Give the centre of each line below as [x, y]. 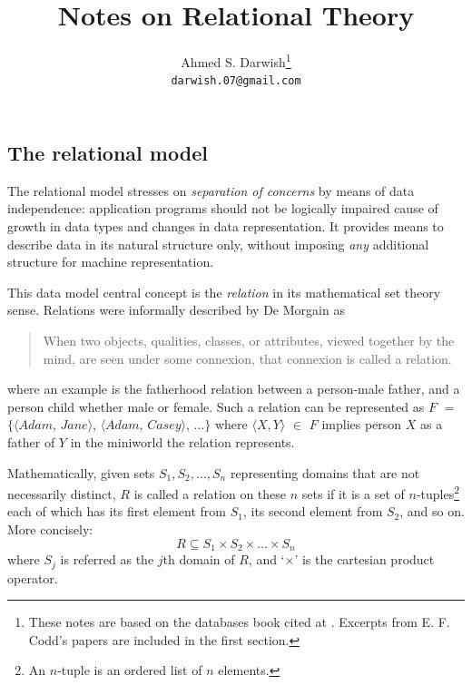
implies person [362, 424]
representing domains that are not [325, 472]
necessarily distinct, [62, 493]
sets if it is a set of [353, 493]
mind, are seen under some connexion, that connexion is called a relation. [247, 358]
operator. [33, 577]
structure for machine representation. [111, 262]
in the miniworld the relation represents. [182, 441]
